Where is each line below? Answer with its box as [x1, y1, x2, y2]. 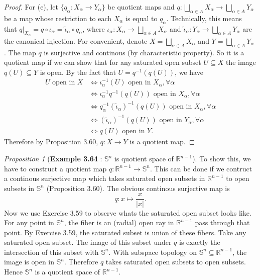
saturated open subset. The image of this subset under [4, 237, 172, 247]
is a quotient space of [35, 266, 100, 277]
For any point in [4, 217, 54, 228]
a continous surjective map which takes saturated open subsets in [4, 173, 205, 183]
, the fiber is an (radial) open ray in [64, 217, 174, 228]
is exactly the [179, 237, 220, 247]
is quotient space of [114, 153, 174, 164]
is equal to [125, 13, 158, 23]
